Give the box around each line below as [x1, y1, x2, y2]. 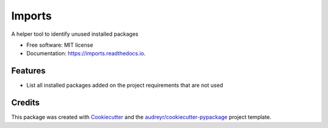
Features [11, 66, 46, 76]
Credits [11, 98, 40, 108]
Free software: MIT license [26, 41, 94, 49]
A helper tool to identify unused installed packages [11, 30, 139, 38]
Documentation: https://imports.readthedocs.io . [26, 50, 146, 57]
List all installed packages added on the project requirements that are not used [26, 82, 224, 89]
